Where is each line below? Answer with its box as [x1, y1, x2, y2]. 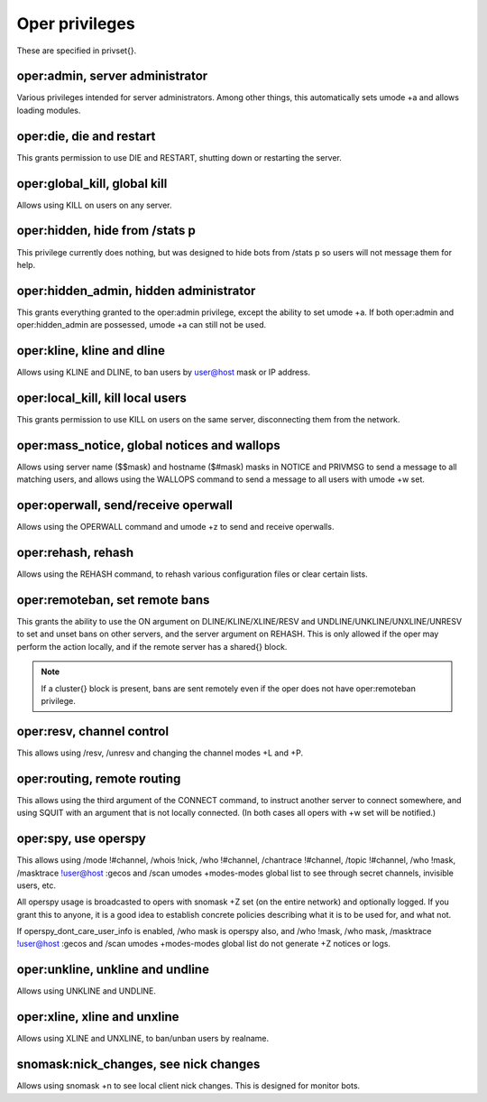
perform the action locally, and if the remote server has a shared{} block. [16, 641, 288, 652]
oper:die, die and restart [16, 128, 156, 144]
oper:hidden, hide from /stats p [16, 223, 196, 238]
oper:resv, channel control [16, 723, 170, 739]
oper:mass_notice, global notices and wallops [16, 438, 281, 453]
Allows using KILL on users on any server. [16, 199, 172, 210]
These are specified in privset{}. [16, 45, 137, 56]
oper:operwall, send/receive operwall [16, 497, 234, 514]
